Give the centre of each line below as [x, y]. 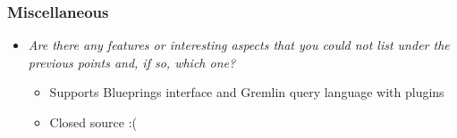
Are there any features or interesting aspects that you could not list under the [239, 45]
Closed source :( [93, 122]
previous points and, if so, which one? [132, 62]
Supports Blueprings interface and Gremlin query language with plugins [247, 92]
